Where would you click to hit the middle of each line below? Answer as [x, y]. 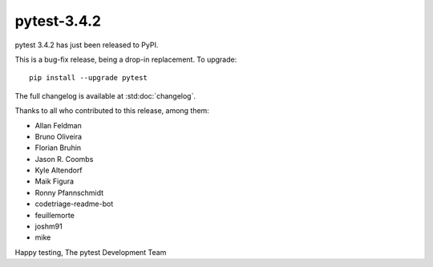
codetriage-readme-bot [74, 204]
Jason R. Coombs [64, 159]
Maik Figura [55, 181]
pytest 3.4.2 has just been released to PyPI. [87, 45]
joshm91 [49, 227]
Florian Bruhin [58, 148]
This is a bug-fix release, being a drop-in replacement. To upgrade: [126, 59]
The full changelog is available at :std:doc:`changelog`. [105, 95]
